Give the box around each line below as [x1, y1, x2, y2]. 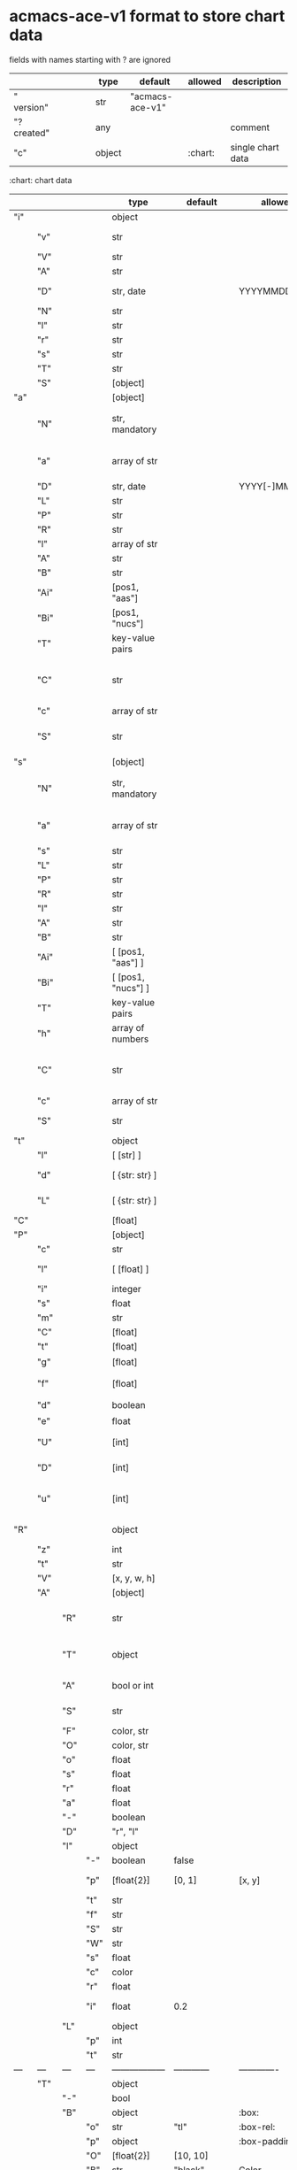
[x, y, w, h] [111, 1573, 156, 1585]
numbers [111, 1033, 149, 1045]
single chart [230, 141, 280, 153]
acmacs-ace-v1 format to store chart [9, 6, 286, 27]
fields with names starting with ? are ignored [9, 54, 171, 65]
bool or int [111, 1680, 155, 1692]
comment [230, 121, 270, 134]
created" [13, 127, 50, 139]
